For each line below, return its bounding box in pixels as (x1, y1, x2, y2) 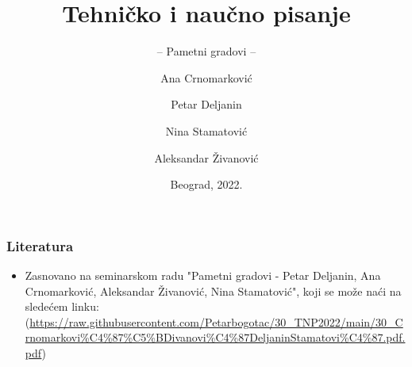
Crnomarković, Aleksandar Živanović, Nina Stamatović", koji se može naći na (25, 282, 402, 299)
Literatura (6, 235, 74, 255)
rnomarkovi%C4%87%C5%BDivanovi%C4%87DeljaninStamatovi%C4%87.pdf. (25, 329, 406, 346)
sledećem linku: (25, 298, 99, 315)
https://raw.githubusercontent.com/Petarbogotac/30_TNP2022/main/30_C (29, 313, 403, 330)
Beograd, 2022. (170, 176, 243, 193)
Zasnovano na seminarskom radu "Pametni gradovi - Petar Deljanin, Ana (25, 266, 381, 283)
